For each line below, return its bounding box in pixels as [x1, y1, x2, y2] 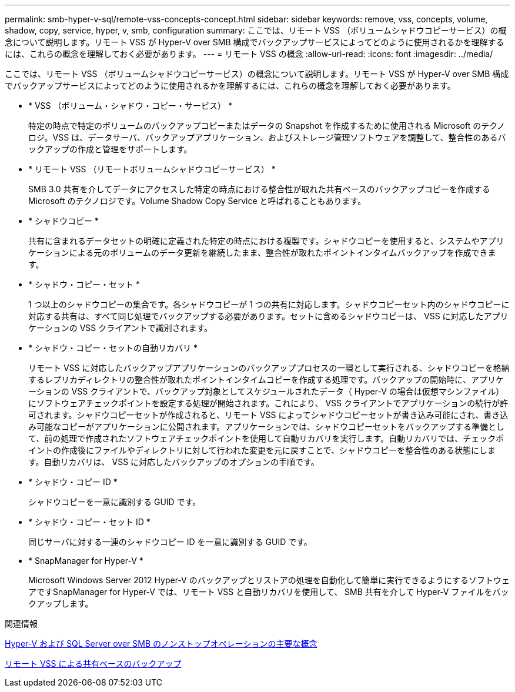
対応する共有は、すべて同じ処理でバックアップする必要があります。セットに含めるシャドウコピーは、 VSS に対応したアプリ [28, 311, 509, 321]
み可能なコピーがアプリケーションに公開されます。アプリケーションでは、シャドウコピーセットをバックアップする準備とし [28, 422, 505, 432]
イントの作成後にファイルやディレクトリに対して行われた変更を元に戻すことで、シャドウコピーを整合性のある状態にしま [28, 445, 496, 455]
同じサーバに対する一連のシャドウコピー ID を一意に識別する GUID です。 [28, 537, 312, 547]
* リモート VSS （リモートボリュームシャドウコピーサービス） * [28, 164, 276, 174]
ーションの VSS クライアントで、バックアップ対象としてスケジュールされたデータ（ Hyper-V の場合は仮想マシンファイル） [28, 386, 504, 396]
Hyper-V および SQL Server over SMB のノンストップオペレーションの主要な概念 [5, 638, 317, 648]
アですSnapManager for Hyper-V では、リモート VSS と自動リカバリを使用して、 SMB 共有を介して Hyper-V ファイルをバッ [28, 587, 509, 597]
